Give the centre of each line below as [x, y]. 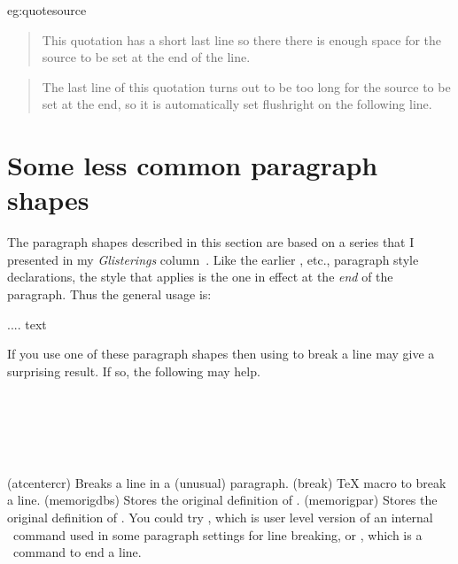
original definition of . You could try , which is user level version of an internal [220, 517]
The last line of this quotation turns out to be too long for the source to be [246, 86]
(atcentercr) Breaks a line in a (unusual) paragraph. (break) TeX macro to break [227, 482]
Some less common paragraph [193, 165]
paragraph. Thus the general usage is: [109, 294]
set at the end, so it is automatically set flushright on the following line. [237, 104]
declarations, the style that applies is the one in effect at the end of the [200, 277]
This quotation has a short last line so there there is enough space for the [242, 39]
